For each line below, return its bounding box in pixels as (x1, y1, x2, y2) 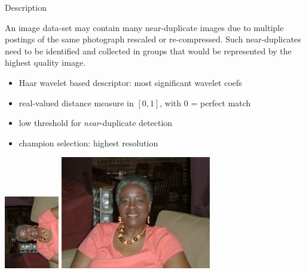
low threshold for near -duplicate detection (19, 116, 173, 129)
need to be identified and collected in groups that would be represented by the (5, 44, 292, 57)
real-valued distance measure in (19, 96, 134, 109)
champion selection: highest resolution (19, 136, 158, 149)
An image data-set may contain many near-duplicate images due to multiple (5, 21, 284, 33)
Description (5, 1, 47, 13)
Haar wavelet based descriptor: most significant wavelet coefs (19, 76, 242, 88)
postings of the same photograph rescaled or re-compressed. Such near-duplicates (5, 33, 301, 45)
